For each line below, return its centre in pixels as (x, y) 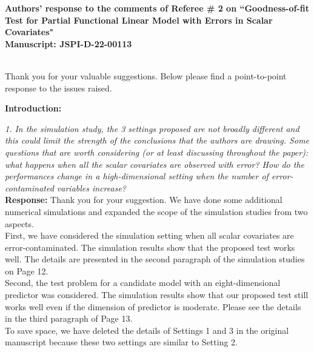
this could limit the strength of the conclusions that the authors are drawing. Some (157, 140)
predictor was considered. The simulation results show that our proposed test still (157, 295)
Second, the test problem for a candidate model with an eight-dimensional (143, 283)
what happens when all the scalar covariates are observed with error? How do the (155, 164)
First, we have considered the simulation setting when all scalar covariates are (149, 235)
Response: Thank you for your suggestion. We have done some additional (144, 200)
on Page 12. (27, 271)
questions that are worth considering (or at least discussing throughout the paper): (157, 152)
